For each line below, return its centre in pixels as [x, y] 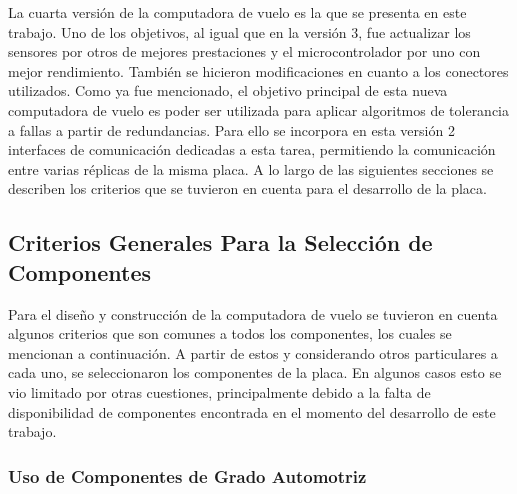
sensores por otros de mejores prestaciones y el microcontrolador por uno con [244, 51]
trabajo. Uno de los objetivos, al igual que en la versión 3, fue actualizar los [239, 31]
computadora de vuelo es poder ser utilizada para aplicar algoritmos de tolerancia [259, 109]
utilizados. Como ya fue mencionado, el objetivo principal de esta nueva [228, 90]
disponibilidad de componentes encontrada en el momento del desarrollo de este [252, 411]
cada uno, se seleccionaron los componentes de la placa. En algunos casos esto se [255, 372]
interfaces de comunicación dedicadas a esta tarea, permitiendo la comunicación [252, 149]
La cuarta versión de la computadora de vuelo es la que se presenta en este [237, 12]
